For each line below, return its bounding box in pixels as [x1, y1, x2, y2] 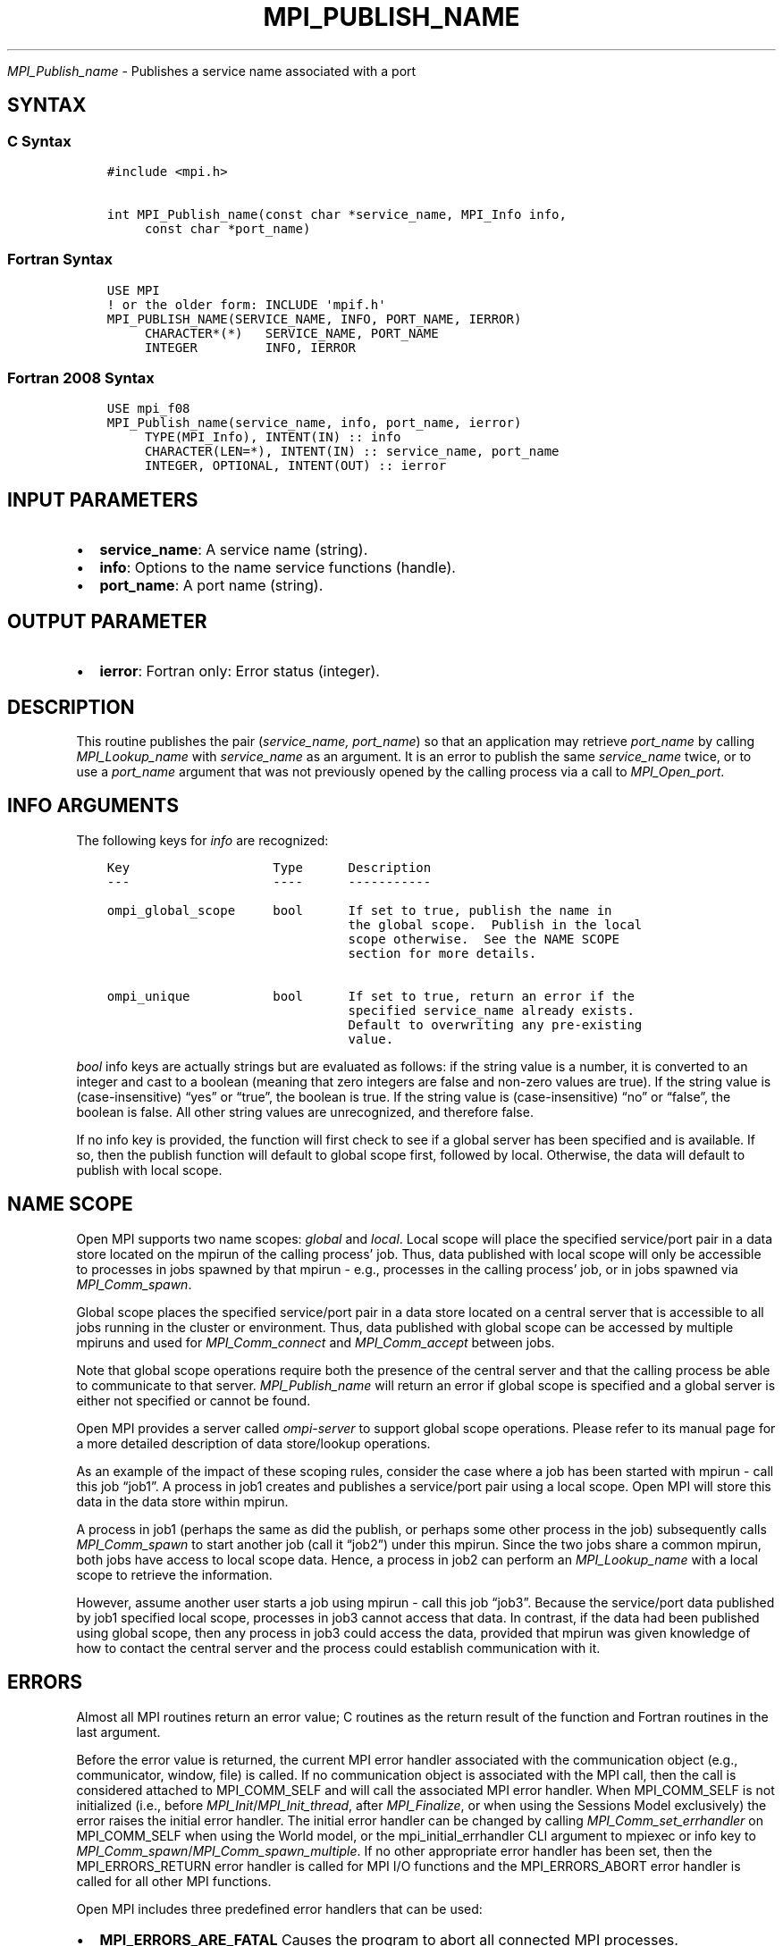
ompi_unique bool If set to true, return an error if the [106, 988, 635, 1003]
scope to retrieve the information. [76, 1566, 273, 1582]
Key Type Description [106, 860, 432, 875]
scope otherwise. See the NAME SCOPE [348, 931, 619, 946]
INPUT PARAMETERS [7, 488, 198, 511]
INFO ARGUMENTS [7, 794, 179, 818]
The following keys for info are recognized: [76, 832, 329, 848]
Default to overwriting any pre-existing [348, 1017, 643, 1032]
